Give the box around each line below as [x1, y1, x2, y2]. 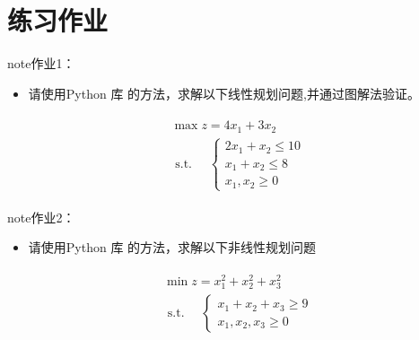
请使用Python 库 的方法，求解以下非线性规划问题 [28, 238, 317, 257]
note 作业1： [7, 54, 75, 73]
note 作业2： [7, 207, 75, 226]
